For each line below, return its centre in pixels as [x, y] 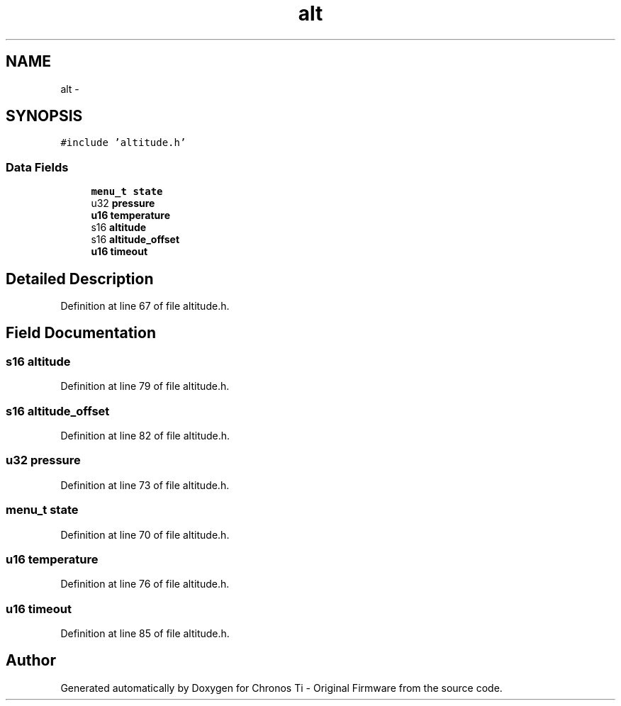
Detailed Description [80, 279]
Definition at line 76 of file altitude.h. [145, 584]
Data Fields [37, 167]
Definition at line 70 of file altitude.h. [145, 534]
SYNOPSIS [44, 116]
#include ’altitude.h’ [123, 143]
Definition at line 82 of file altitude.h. [145, 436]
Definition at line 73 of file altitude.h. [145, 485]
